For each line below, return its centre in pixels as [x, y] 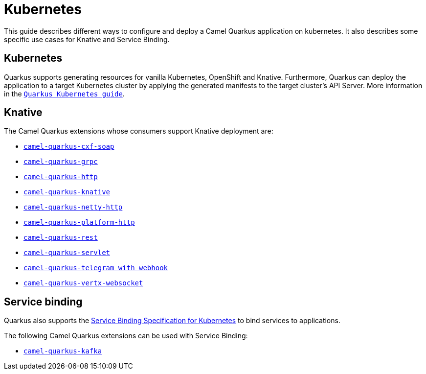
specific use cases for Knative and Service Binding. [87, 39]
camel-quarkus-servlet [67, 253]
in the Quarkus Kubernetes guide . [64, 93]
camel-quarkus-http [61, 177]
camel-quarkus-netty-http [73, 207]
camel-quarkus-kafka [63, 351]
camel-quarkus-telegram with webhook [96, 268]
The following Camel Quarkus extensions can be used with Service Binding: [126, 336]
